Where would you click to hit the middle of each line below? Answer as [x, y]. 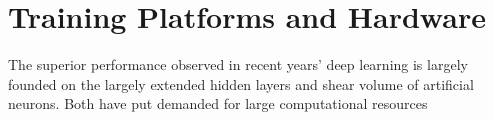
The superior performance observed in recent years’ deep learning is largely [238, 64]
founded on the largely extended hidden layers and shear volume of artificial [241, 83]
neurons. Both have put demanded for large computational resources [218, 103]
